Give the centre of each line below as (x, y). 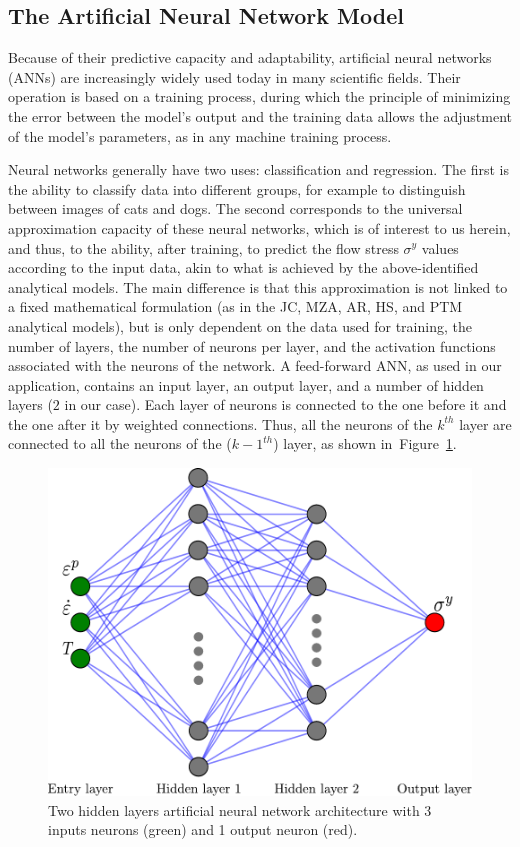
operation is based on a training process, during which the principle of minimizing (259, 96)
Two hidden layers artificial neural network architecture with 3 (240, 809)
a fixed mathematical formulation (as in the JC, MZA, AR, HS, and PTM (235, 306)
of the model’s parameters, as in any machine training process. (200, 135)
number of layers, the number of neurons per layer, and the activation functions (252, 345)
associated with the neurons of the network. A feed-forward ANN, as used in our (255, 365)
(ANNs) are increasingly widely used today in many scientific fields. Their (234, 76)
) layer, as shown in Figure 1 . (365, 443)
